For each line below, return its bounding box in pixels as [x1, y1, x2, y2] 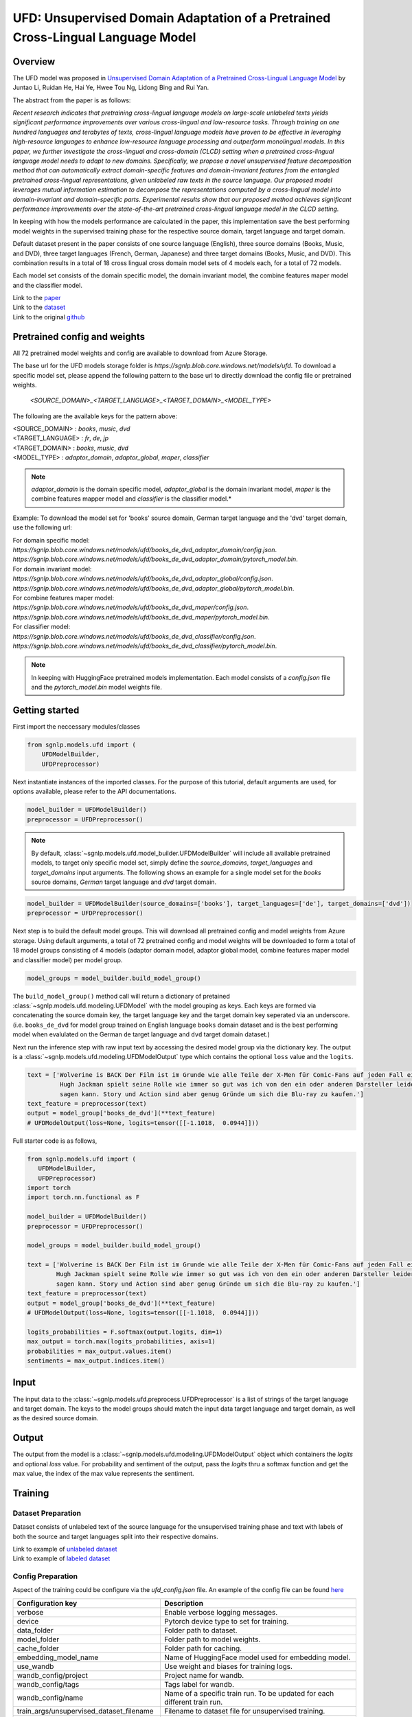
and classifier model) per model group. [12, 955, 123, 964]
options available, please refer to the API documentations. [12, 787, 176, 796]
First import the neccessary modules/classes [12, 722, 141, 731]
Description [163, 1598, 204, 1608]
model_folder [16, 1635, 60, 1644]
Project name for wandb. [163, 1670, 244, 1680]
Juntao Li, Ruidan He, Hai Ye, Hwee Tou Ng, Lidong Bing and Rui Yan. [12, 83, 209, 92]
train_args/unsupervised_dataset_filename [16, 1706, 154, 1716]
